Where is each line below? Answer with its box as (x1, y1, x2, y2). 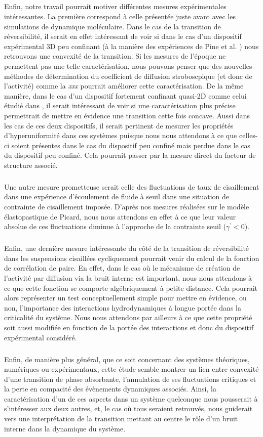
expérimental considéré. (4, 332, 77, 342)
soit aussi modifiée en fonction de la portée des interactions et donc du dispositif (4, 322, 254, 332)
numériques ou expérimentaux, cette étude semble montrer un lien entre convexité (4, 364, 259, 374)
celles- (239, 130, 258, 141)
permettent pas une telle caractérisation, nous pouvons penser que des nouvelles (4, 60, 252, 71)
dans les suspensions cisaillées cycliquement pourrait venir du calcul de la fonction (4, 252, 259, 263)
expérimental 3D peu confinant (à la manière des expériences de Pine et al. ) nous (4, 40, 259, 51)
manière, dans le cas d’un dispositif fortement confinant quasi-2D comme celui (4, 90, 247, 101)
